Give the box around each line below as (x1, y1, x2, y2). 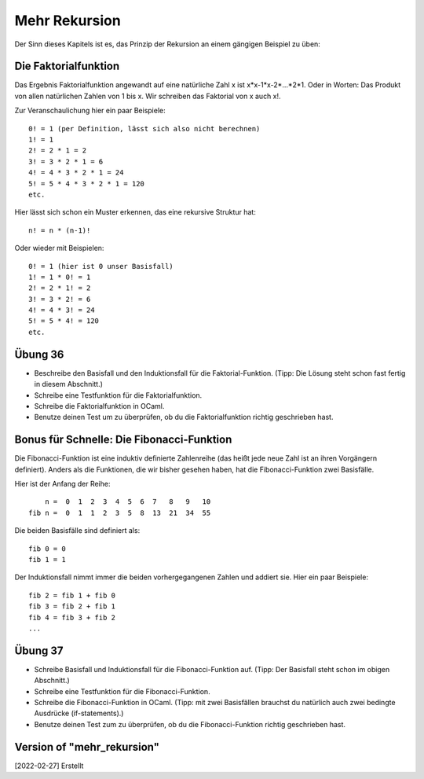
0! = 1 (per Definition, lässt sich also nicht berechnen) (28, 124, 261, 133)
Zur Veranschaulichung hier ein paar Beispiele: (14, 106, 166, 116)
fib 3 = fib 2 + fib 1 (28, 602, 116, 611)
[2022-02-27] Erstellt (14, 761, 84, 770)
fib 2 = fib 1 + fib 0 (28, 590, 116, 600)
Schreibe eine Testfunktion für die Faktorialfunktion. (34, 390, 203, 400)
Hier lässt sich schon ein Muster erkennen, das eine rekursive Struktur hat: (14, 208, 257, 217)
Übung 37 (14, 644, 64, 657)
